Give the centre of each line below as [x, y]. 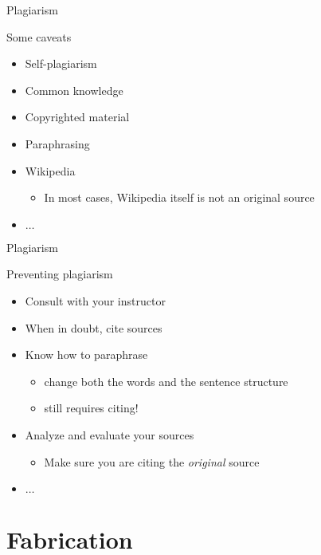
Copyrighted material [77, 117]
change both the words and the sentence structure [166, 381]
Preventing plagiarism [60, 274]
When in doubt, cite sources [94, 327]
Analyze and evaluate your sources [110, 434]
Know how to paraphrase [86, 354]
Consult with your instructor [95, 300]
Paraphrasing [57, 143]
